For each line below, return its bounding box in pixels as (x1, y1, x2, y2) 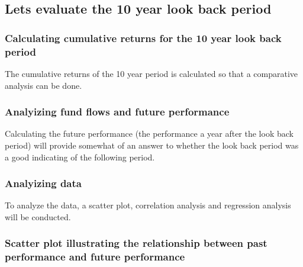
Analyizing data (5, 176, 82, 191)
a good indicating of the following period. (5, 150, 155, 163)
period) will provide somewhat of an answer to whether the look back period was (5, 139, 299, 151)
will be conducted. (5, 210, 71, 223)
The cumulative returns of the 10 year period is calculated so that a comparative (5, 67, 298, 79)
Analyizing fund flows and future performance (5, 104, 230, 119)
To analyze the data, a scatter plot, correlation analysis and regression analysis (5, 199, 291, 211)
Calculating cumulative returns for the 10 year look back (5, 30, 282, 45)
